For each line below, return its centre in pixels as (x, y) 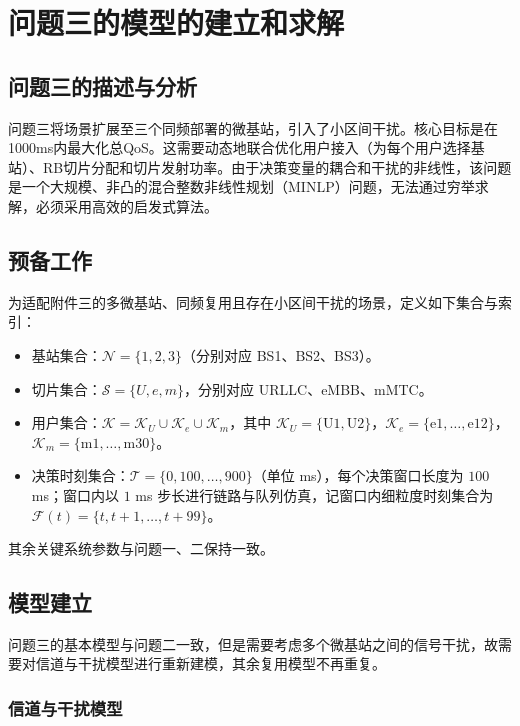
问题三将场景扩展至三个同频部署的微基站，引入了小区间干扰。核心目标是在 (253, 127)
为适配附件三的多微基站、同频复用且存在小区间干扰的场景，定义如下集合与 (253, 301)
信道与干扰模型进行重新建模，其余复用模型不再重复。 (210, 663)
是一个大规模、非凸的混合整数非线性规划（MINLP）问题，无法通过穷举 (241, 186)
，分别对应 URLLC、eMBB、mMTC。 (308, 388)
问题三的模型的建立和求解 (176, 22)
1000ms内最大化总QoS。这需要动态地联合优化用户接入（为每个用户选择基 (246, 147)
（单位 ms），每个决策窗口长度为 (358, 475)
